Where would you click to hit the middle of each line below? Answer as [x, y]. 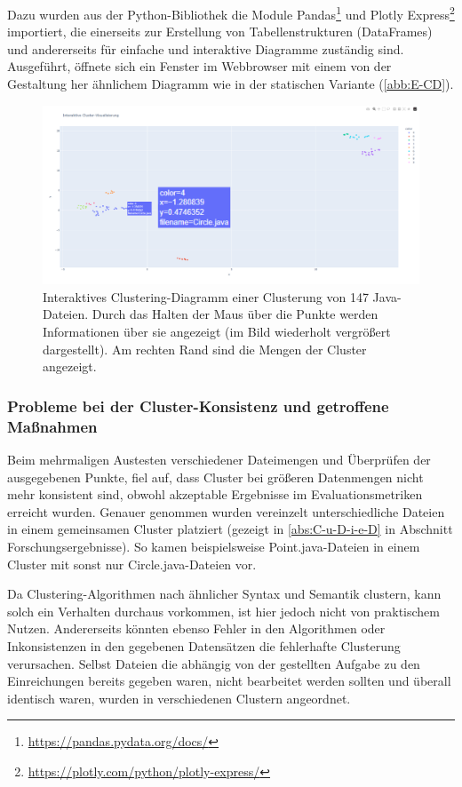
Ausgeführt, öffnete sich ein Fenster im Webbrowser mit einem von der [199, 66]
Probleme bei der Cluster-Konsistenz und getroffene [198, 405]
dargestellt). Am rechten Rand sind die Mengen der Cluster [205, 349]
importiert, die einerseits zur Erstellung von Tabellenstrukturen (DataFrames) [220, 32]
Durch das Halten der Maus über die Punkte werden [235, 314]
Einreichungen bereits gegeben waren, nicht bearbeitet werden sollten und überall [229, 681]
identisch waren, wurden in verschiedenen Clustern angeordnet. [179, 698]
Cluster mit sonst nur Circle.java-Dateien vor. [132, 564]
